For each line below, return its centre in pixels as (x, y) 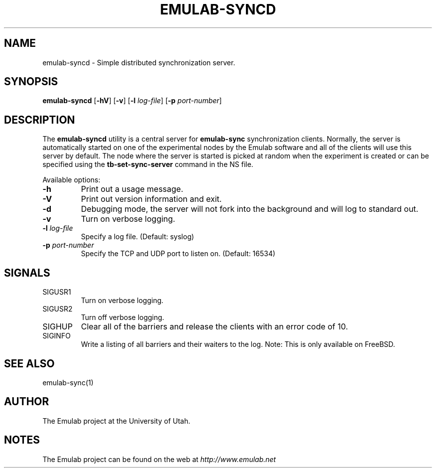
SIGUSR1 (57, 292)
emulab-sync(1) (68, 382)
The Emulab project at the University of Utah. (116, 421)
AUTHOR (27, 402)
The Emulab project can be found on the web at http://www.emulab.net (159, 459)
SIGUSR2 (57, 309)
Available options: (71, 180)
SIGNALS (27, 273)
